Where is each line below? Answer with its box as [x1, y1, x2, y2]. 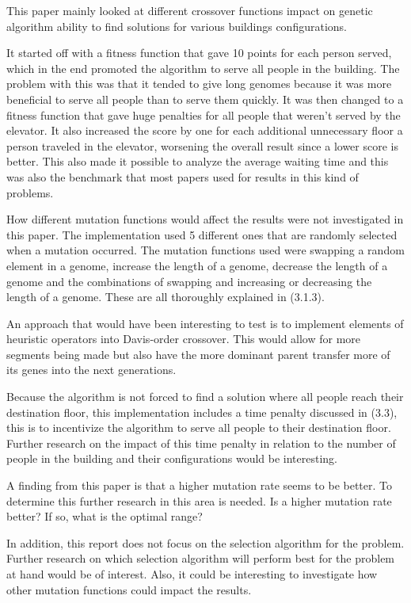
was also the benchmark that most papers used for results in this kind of [6, 168, 359, 185]
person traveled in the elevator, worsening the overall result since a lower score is [6, 137, 398, 154]
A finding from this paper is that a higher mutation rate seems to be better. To [6, 477, 393, 494]
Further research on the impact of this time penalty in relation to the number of [6, 434, 396, 451]
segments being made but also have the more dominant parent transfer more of [6, 345, 390, 362]
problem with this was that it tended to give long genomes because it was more [6, 75, 392, 92]
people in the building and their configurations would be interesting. [6, 450, 338, 467]
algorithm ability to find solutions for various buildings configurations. [6, 17, 347, 34]
